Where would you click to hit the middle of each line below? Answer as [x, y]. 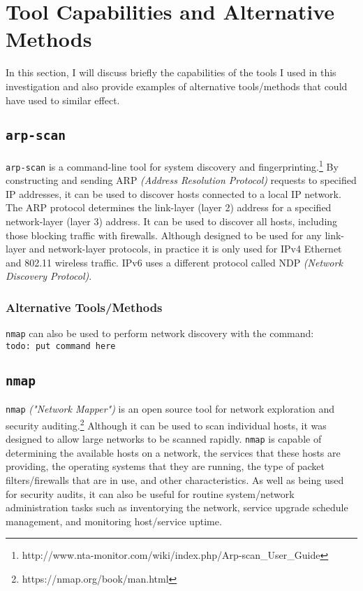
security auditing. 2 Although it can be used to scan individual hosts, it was [166, 424]
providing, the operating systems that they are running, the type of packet [165, 466]
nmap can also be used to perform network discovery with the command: [160, 333]
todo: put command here [61, 346]
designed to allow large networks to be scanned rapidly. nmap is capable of [164, 439]
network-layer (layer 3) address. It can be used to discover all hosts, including [172, 221]
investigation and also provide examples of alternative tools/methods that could [177, 86]
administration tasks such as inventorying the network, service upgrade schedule [177, 507]
